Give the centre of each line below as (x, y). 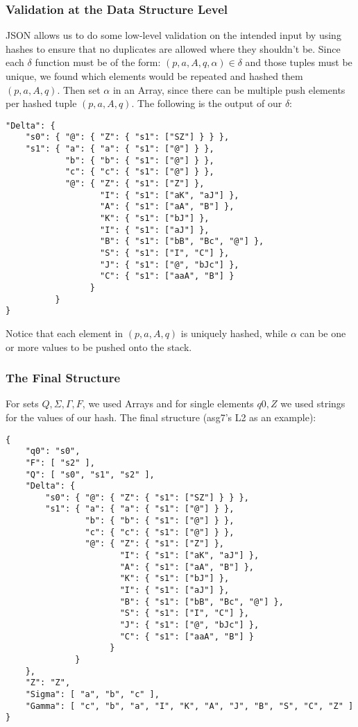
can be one (323, 333)
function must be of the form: (98, 62)
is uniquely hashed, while (234, 333)
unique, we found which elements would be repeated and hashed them (154, 76)
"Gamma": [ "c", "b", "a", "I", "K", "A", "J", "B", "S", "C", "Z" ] (189, 706)
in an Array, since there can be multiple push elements (229, 89)
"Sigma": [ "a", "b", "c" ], (92, 694)
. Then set (79, 89)
